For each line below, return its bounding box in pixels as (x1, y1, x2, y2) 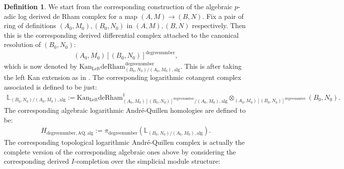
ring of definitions (4, 20, 56, 31)
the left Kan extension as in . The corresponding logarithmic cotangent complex (4, 72, 241, 82)
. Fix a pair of (202, 11, 244, 21)
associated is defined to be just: (4, 81, 97, 92)
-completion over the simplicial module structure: (74, 156, 220, 166)
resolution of (4, 39, 41, 49)
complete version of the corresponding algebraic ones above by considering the (4, 146, 236, 156)
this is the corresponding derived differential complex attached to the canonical (4, 30, 239, 40)
